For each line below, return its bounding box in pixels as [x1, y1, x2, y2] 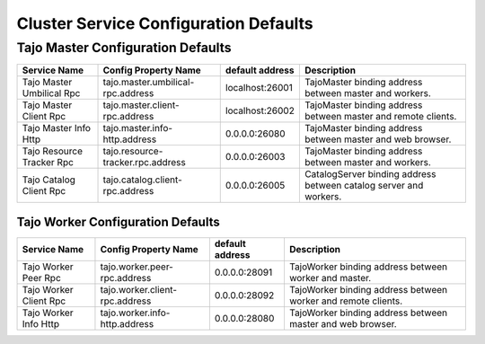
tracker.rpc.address [102, 156, 186, 169]
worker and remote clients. [288, 295, 403, 307]
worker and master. [288, 271, 372, 284]
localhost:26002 [225, 104, 295, 117]
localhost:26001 [225, 82, 294, 94]
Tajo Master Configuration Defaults [16, 40, 232, 56]
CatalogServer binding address [304, 168, 436, 181]
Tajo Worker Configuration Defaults [16, 214, 220, 229]
